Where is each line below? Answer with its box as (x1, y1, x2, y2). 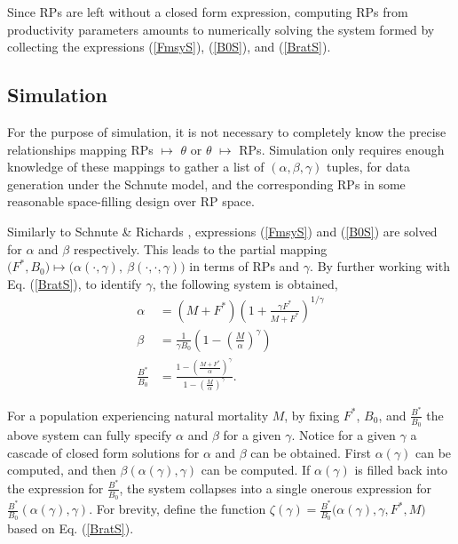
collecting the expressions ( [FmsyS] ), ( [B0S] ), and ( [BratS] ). (7, 37, 331, 56)
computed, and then (7, 460, 116, 479)
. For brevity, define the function (89, 500, 266, 518)
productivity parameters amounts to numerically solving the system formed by (7, 20, 435, 38)
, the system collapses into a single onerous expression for (119, 478, 431, 497)
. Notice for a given (291, 425, 396, 444)
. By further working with (310, 257, 450, 276)
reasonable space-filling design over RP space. (7, 192, 255, 211)
